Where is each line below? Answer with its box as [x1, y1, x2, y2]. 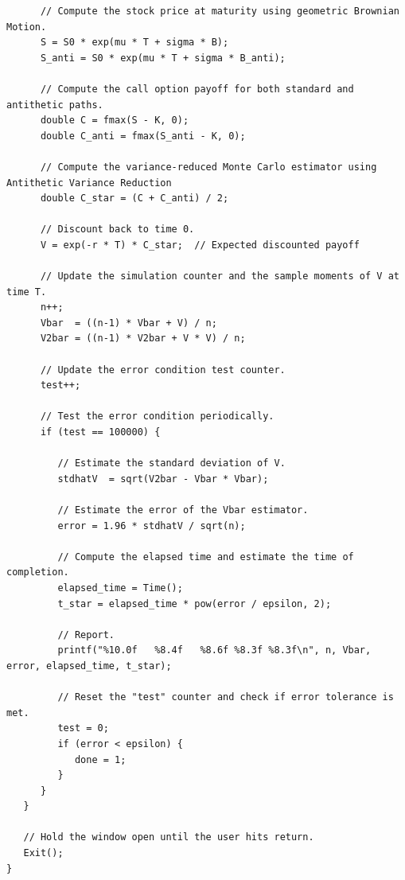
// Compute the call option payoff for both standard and [40, 83, 354, 95]
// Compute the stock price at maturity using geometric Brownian [40, 6, 399, 17]
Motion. [6, 21, 47, 33]
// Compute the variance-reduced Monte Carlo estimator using [40, 161, 377, 173]
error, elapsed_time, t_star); [6, 660, 172, 672]
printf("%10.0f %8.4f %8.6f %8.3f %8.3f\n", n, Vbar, [57, 644, 372, 656]
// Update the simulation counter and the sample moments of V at [40, 271, 399, 282]
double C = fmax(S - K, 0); [40, 115, 189, 127]
